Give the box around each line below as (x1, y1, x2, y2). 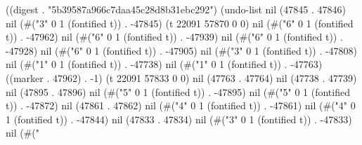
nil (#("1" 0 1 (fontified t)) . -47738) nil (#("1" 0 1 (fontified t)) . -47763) (6, 57, 323, 71)
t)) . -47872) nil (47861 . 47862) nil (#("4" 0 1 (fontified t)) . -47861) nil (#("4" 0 (6, 98, 356, 113)
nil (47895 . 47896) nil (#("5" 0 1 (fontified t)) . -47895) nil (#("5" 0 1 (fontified (6, 84, 350, 99)
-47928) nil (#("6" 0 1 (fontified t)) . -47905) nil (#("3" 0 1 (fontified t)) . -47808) (6, 43, 358, 57)
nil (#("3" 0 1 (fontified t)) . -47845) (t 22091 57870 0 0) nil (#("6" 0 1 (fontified (6, 15, 354, 30)
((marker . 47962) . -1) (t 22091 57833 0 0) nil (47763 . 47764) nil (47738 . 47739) (6, 70, 357, 85)
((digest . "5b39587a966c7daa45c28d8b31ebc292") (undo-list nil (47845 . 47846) (6, 2, 346, 16)
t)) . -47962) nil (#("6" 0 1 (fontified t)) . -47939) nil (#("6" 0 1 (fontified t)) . (6, 29, 343, 44)
